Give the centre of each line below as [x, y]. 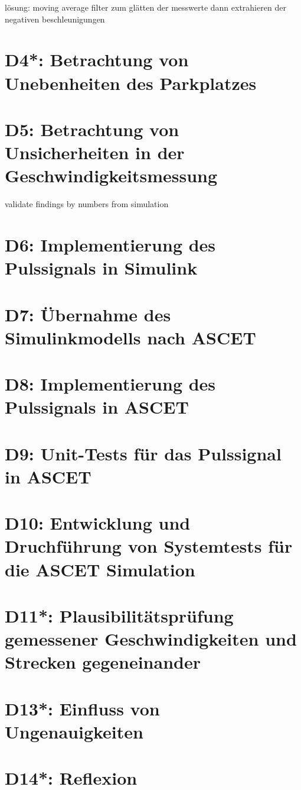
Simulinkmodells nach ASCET [130, 337]
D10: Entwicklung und [98, 523]
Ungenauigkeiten [74, 731]
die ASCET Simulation [100, 569]
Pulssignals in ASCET [97, 407]
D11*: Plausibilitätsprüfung [119, 616]
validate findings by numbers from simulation [87, 204]
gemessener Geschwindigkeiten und [151, 639]
